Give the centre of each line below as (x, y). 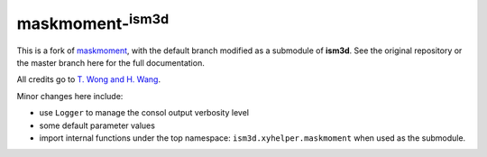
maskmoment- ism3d (93, 22)
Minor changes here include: (70, 96)
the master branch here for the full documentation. (110, 62)
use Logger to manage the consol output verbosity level (144, 113)
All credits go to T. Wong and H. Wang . (89, 79)
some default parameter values (97, 125)
